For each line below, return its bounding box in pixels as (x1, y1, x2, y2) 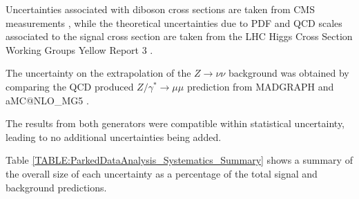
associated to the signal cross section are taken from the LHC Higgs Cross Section (6, 29, 353, 44)
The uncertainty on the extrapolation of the (6, 66, 191, 80)
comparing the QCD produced (6, 79, 134, 93)
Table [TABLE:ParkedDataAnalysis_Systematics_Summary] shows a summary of (6, 153, 353, 167)
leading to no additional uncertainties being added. (6, 129, 222, 144)
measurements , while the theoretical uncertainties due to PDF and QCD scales (6, 15, 342, 30)
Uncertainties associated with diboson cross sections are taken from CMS (6, 2, 315, 16)
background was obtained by (228, 66, 349, 80)
